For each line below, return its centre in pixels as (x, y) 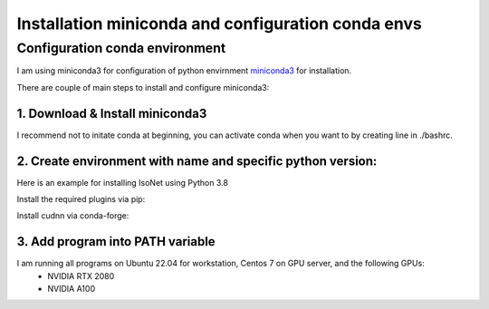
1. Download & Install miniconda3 (112, 113)
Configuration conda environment (121, 48)
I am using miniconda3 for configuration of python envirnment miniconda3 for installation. (184, 71)
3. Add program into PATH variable (116, 241)
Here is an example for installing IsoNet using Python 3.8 (122, 182)
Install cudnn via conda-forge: (73, 216)
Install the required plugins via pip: (81, 198)
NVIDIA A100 (71, 289)
